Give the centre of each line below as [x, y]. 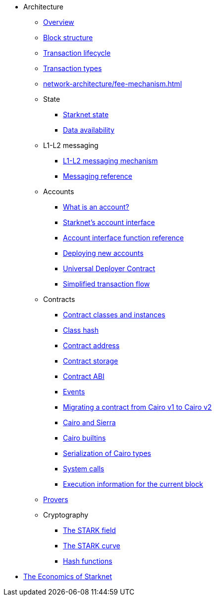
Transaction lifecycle [77, 53]
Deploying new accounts [103, 253]
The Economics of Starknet [68, 576]
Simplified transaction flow [107, 284]
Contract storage [91, 361]
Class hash [81, 330]
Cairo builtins [84, 438]
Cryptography [66, 515]
